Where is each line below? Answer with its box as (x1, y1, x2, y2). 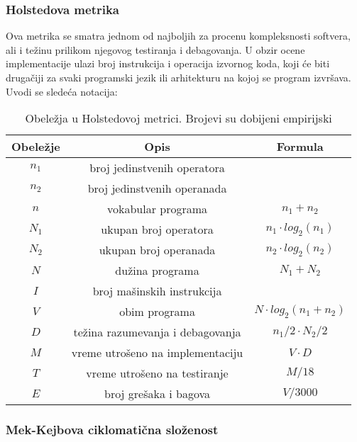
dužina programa (115, 262, 199, 279)
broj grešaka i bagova (104, 385, 211, 402)
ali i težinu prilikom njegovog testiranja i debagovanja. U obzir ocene (6, 42, 305, 57)
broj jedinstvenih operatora (89, 159, 225, 176)
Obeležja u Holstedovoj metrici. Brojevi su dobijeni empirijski (25, 110, 332, 127)
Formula (276, 138, 324, 155)
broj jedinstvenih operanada (87, 180, 227, 197)
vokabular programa (106, 200, 208, 217)
